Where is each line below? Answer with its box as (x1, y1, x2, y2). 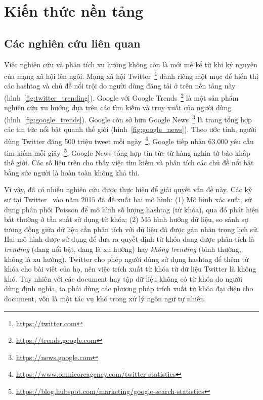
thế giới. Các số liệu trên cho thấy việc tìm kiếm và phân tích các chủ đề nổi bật (4, 157, 254, 168)
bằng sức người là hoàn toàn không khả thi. (4, 167, 140, 177)
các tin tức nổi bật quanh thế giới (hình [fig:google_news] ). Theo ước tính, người (4, 124, 256, 135)
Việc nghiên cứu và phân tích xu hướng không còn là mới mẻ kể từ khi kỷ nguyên (4, 59, 257, 69)
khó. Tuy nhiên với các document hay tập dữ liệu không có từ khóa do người (4, 273, 243, 284)
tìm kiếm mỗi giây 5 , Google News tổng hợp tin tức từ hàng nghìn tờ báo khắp (4, 146, 250, 158)
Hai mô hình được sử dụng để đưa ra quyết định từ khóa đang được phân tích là (4, 234, 254, 244)
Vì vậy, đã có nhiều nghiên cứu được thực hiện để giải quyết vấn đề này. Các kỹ (4, 184, 252, 195)
